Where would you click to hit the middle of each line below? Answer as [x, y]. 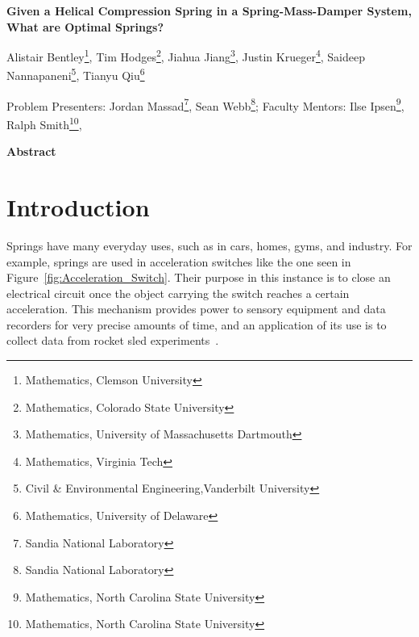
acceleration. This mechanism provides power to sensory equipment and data [196, 309]
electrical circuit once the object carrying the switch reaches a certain [178, 293]
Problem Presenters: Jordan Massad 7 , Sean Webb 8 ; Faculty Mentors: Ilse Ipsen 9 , [205, 104]
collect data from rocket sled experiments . [113, 340]
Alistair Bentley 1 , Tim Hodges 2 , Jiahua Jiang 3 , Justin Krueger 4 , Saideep [186, 55]
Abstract [31, 151]
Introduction [78, 206]
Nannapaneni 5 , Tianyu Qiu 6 [76, 74]
